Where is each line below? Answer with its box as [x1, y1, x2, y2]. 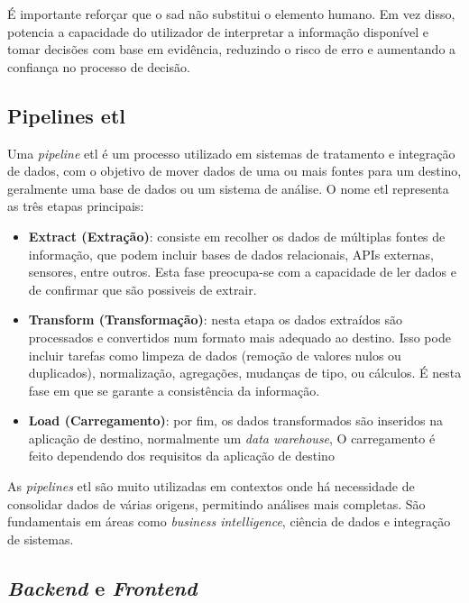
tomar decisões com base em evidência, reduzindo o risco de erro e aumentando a [7, 40, 456, 59]
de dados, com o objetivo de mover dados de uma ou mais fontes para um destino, [7, 161, 462, 180]
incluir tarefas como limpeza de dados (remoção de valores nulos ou [28, 345, 401, 364]
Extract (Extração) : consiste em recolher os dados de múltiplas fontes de [28, 226, 446, 245]
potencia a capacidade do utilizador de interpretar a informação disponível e [7, 22, 428, 41]
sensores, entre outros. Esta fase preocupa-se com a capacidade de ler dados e [28, 262, 457, 281]
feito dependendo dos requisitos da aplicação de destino [28, 446, 335, 465]
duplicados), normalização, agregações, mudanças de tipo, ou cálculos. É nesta [28, 363, 462, 382]
